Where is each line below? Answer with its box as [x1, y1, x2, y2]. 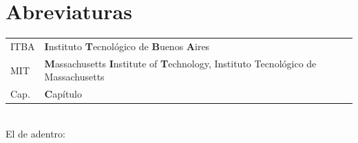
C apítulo [44, 87, 83, 101]
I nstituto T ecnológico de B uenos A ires [44, 38, 210, 53]
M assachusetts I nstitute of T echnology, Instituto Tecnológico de [44, 56, 317, 70]
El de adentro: [6, 126, 65, 140]
